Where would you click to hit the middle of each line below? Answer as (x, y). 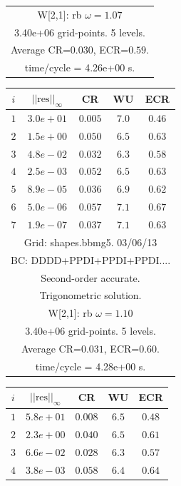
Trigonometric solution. (90, 295)
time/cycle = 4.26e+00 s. (80, 67)
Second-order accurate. (90, 277)
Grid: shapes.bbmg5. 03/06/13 (90, 242)
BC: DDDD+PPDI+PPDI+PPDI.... (91, 259)
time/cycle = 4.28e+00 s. (90, 366)
